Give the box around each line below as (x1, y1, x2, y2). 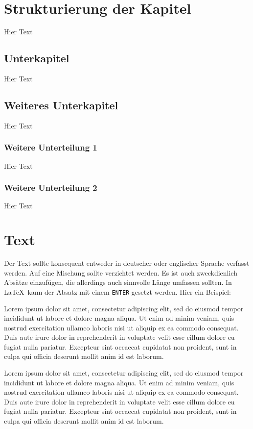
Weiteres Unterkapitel (4, 97, 118, 112)
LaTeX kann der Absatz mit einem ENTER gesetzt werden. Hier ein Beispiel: (4, 286, 231, 297)
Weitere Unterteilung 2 (4, 181, 97, 194)
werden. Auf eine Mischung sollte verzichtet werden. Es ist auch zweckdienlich (4, 267, 237, 278)
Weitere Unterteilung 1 (4, 141, 97, 153)
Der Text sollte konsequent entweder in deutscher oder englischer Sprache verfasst (4, 258, 250, 268)
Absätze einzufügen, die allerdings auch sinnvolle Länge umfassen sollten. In (4, 277, 232, 287)
